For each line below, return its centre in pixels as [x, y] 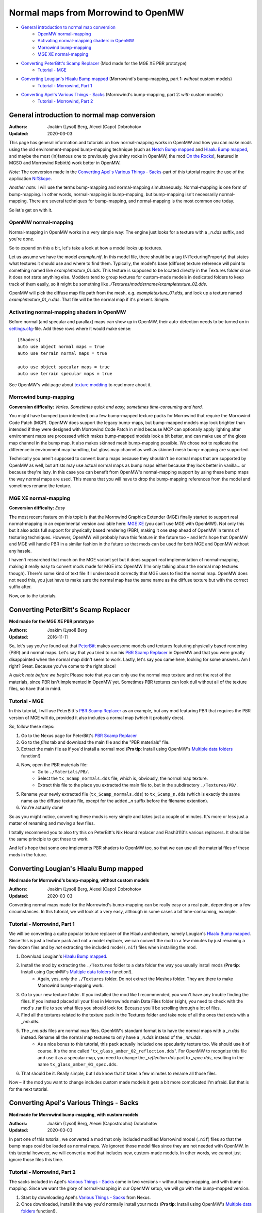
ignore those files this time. [36, 1159]
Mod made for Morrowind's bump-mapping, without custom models [79, 880]
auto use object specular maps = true [64, 367]
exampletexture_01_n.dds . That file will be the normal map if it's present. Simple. [89, 300]
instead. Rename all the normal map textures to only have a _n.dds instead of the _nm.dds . [112, 1037]
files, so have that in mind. [35, 688]
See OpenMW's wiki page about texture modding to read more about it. [80, 385]
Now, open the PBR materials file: [54, 765]
